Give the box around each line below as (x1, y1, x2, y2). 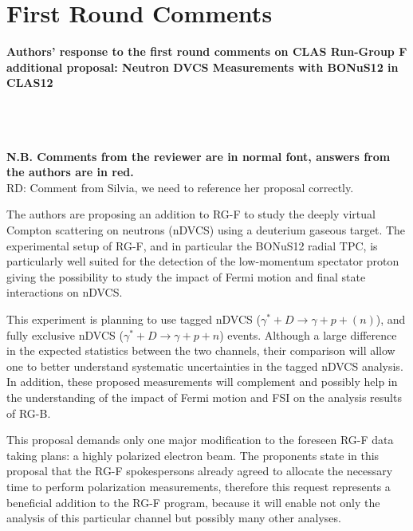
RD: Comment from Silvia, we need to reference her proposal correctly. (6, 179, 354, 195)
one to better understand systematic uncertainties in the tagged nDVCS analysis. (6, 357, 403, 374)
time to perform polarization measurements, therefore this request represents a (6, 478, 391, 494)
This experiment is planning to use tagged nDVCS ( (6, 311, 261, 328)
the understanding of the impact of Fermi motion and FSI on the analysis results (6, 389, 402, 405)
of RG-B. (6, 404, 51, 421)
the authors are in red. (6, 163, 134, 180)
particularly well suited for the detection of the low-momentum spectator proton (6, 253, 399, 269)
